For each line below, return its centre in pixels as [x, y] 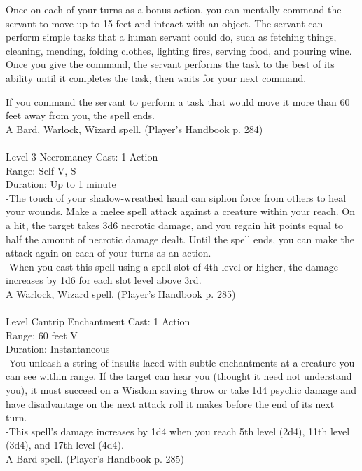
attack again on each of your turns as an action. [109, 253]
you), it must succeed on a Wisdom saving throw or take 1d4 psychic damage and [181, 390]
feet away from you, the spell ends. [80, 115]
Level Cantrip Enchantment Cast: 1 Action [98, 321]
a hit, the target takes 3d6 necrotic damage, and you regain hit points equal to [175, 225]
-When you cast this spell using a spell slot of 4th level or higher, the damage [172, 266]
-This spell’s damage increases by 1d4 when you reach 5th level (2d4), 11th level [178, 431]
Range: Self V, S [41, 170]
